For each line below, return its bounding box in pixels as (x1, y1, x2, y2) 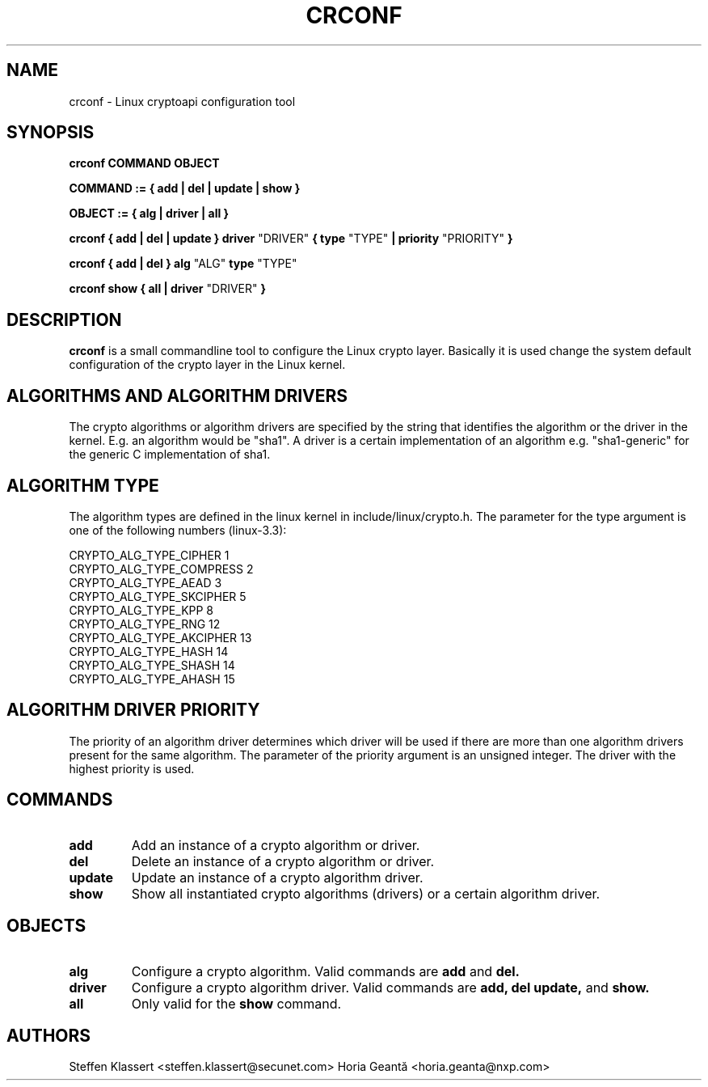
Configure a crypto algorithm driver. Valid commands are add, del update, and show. (131, 979, 650, 996)
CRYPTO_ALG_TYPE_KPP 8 (69, 603, 214, 617)
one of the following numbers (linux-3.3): (69, 522, 287, 537)
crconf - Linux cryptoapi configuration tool (69, 94, 296, 108)
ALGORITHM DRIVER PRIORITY (6, 700, 260, 721)
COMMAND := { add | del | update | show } (69, 181, 301, 196)
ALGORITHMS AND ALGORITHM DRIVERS (6, 385, 348, 406)
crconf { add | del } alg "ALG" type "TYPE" (69, 256, 297, 271)
